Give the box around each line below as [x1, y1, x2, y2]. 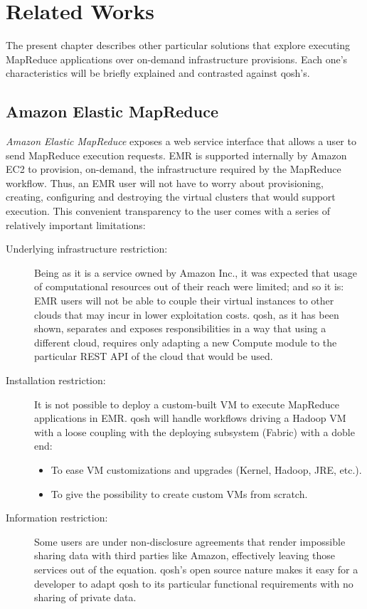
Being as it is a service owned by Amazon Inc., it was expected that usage [34, 265, 357, 280]
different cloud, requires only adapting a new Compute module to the [34, 334, 337, 349]
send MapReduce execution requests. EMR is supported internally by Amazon [6, 147, 347, 162]
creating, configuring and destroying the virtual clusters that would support [6, 189, 336, 204]
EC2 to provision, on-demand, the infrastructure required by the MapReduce [6, 161, 341, 176]
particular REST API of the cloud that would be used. [34, 349, 273, 364]
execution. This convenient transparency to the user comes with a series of [6, 203, 330, 218]
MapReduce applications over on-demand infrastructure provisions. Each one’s [6, 51, 348, 66]
